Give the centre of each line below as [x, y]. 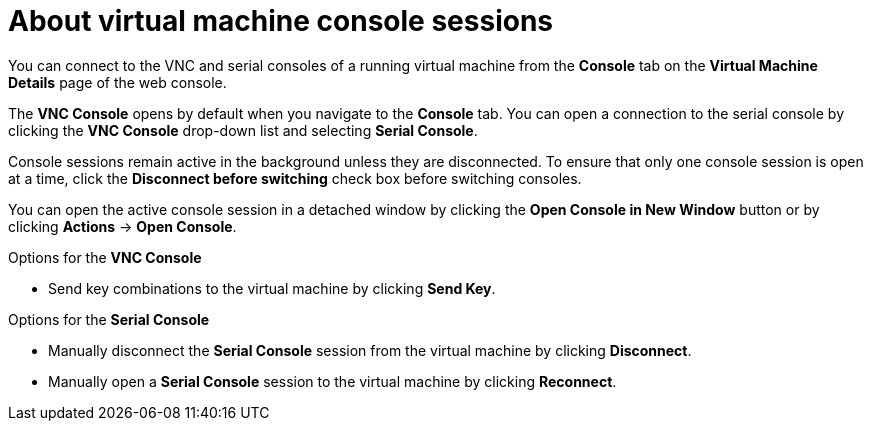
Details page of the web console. [117, 82]
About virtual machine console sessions [281, 21]
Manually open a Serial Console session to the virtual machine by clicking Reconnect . [332, 381]
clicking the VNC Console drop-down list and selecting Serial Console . [243, 130]
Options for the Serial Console [109, 319]
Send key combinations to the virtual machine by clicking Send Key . [272, 288]
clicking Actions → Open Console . [122, 226]
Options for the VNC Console [105, 257]
